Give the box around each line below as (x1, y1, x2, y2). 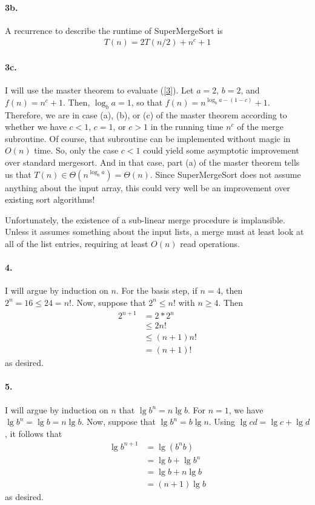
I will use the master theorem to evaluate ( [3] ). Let (5, 84, 194, 97)
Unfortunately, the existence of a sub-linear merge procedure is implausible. (5, 213, 285, 226)
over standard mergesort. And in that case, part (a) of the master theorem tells (5, 155, 300, 168)
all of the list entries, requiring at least (5, 237, 148, 249)
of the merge (237, 120, 283, 133)
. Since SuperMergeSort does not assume (150, 168, 301, 180)
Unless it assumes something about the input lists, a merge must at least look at (5, 225, 304, 238)
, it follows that (5, 427, 62, 439)
